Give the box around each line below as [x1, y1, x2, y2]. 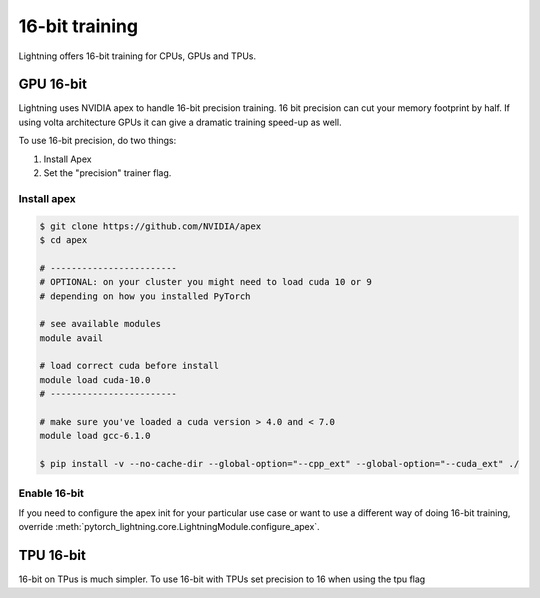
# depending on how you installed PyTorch [39, 290, 251, 302]
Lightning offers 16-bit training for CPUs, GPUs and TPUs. [18, 50, 257, 62]
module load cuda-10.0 [39, 374, 151, 385]
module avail [39, 332, 104, 344]
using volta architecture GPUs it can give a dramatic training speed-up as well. [18, 116, 342, 128]
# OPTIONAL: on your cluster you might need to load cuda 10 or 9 [39, 276, 372, 288]
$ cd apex [39, 234, 88, 245]
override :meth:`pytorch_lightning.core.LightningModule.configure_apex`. [18, 521, 320, 533]
